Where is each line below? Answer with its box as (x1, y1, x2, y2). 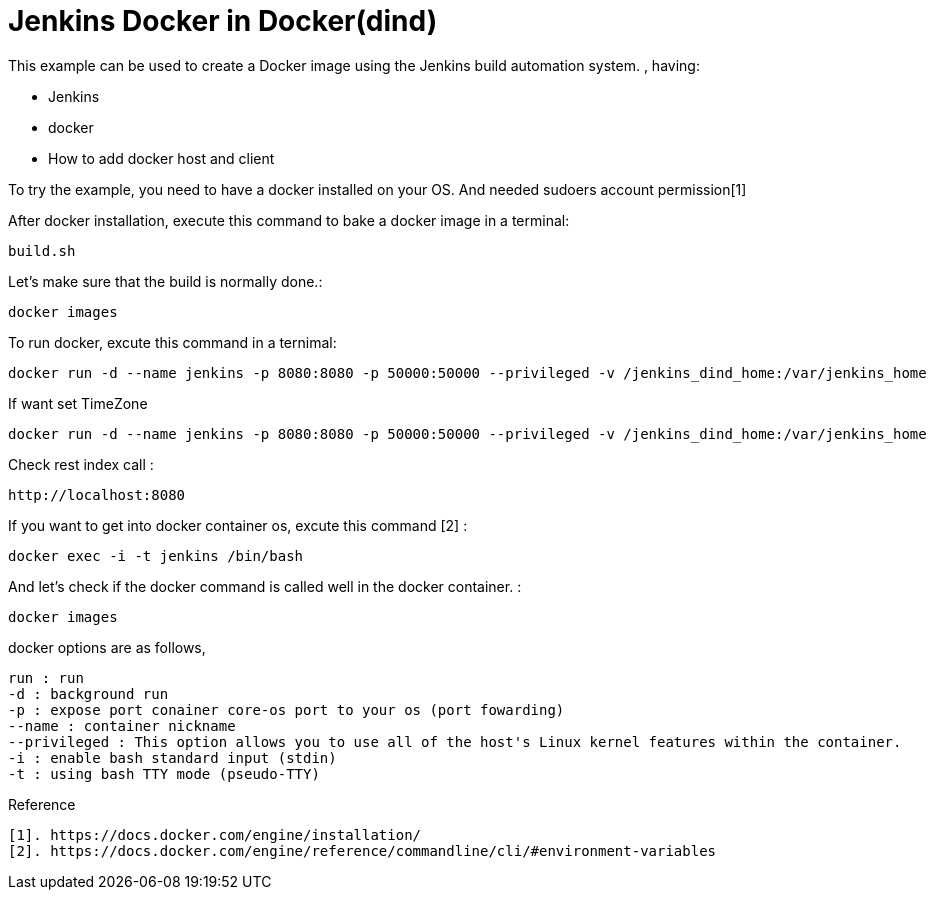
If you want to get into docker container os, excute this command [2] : (8, 516, 468, 534)
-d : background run (8, 685, 169, 702)
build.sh (8, 242, 76, 259)
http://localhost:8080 (8, 486, 186, 503)
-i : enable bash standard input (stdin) (8, 749, 337, 766)
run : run (8, 669, 84, 686)
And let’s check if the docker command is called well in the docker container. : (8, 577, 522, 595)
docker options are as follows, (8, 638, 206, 656)
